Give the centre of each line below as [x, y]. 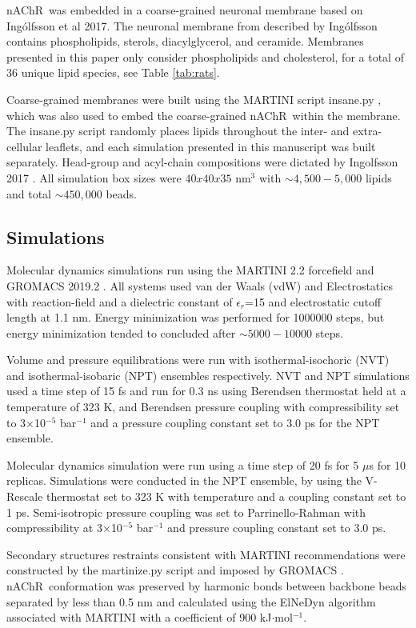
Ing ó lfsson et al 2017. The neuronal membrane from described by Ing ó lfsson [192, 25]
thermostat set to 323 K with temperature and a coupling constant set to [226, 496]
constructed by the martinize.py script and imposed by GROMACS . [175, 570]
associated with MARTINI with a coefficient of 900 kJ [139, 617]
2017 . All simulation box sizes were [94, 177]
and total [29, 193]
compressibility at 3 [54, 528]
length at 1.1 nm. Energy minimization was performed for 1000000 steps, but [196, 317]
